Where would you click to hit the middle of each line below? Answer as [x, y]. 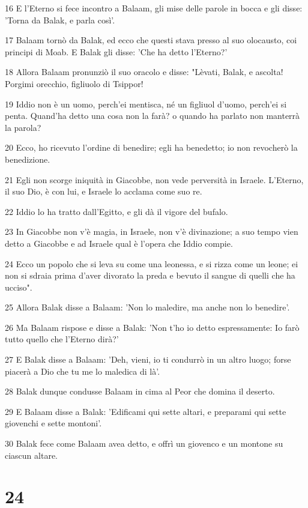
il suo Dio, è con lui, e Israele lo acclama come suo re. [104, 191]
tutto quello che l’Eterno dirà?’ [62, 339]
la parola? [23, 127]
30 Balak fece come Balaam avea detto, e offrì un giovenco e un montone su [144, 443]
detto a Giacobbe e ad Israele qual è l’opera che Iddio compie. [119, 243]
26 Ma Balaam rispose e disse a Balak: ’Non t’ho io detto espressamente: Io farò [152, 327]
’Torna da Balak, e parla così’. [60, 20]
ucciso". [19, 287]
